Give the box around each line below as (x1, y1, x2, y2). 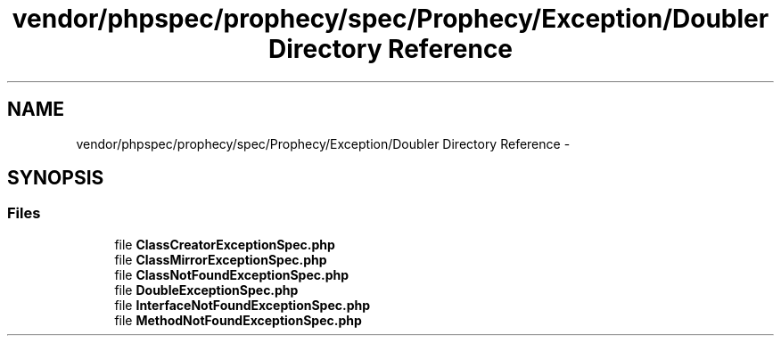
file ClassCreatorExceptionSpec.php (114, 236, 335, 252)
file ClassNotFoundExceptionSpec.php (114, 266, 349, 282)
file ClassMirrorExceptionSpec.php (114, 251, 327, 267)
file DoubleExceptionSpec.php (114, 282, 299, 298)
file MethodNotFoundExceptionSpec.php (114, 312, 362, 328)
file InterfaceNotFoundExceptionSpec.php (114, 297, 371, 313)
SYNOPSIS (7, 167, 104, 190)
